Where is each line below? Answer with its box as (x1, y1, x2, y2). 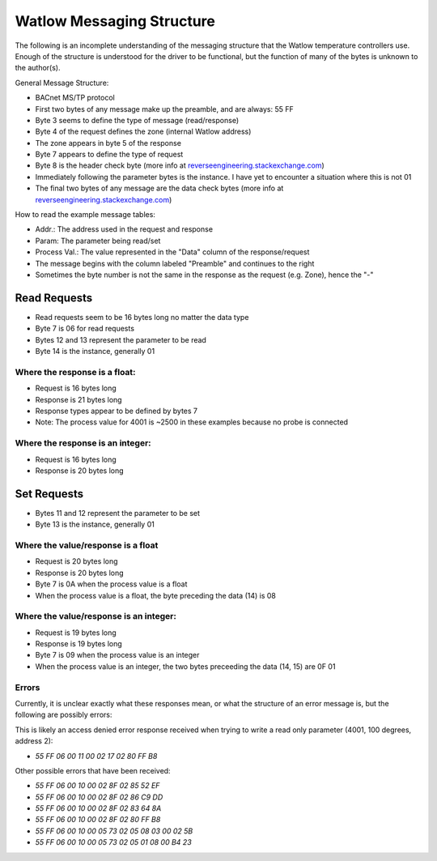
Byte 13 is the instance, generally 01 (35, 519, 155, 530)
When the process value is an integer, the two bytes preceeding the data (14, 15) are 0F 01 (35, 661, 336, 671)
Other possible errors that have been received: (15, 765, 171, 775)
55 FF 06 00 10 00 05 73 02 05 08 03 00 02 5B (35, 826, 193, 836)
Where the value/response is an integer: (15, 611, 177, 622)
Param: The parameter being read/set (35, 236, 161, 245)
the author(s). (15, 63, 61, 73)
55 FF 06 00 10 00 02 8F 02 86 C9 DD (35, 792, 163, 802)
